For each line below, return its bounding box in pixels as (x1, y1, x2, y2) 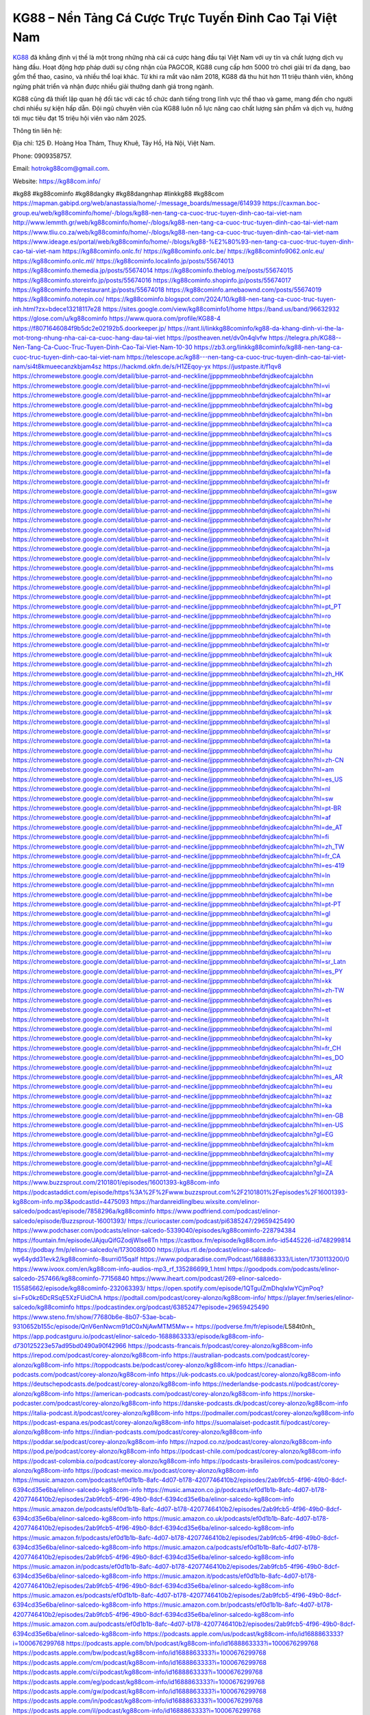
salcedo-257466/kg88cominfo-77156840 (12, 1275, 129, 1283)
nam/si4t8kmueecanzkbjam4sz (12, 362, 102, 370)
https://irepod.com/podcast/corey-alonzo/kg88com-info (12, 1351, 173, 1360)
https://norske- (273, 1389, 316, 1397)
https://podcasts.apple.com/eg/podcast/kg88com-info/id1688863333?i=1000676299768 (12, 1677, 265, 1686)
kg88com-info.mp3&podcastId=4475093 (12, 1198, 129, 1206)
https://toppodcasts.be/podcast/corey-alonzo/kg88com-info (75, 1360, 247, 1369)
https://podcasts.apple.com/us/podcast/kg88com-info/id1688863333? (143, 1629, 344, 1637)
